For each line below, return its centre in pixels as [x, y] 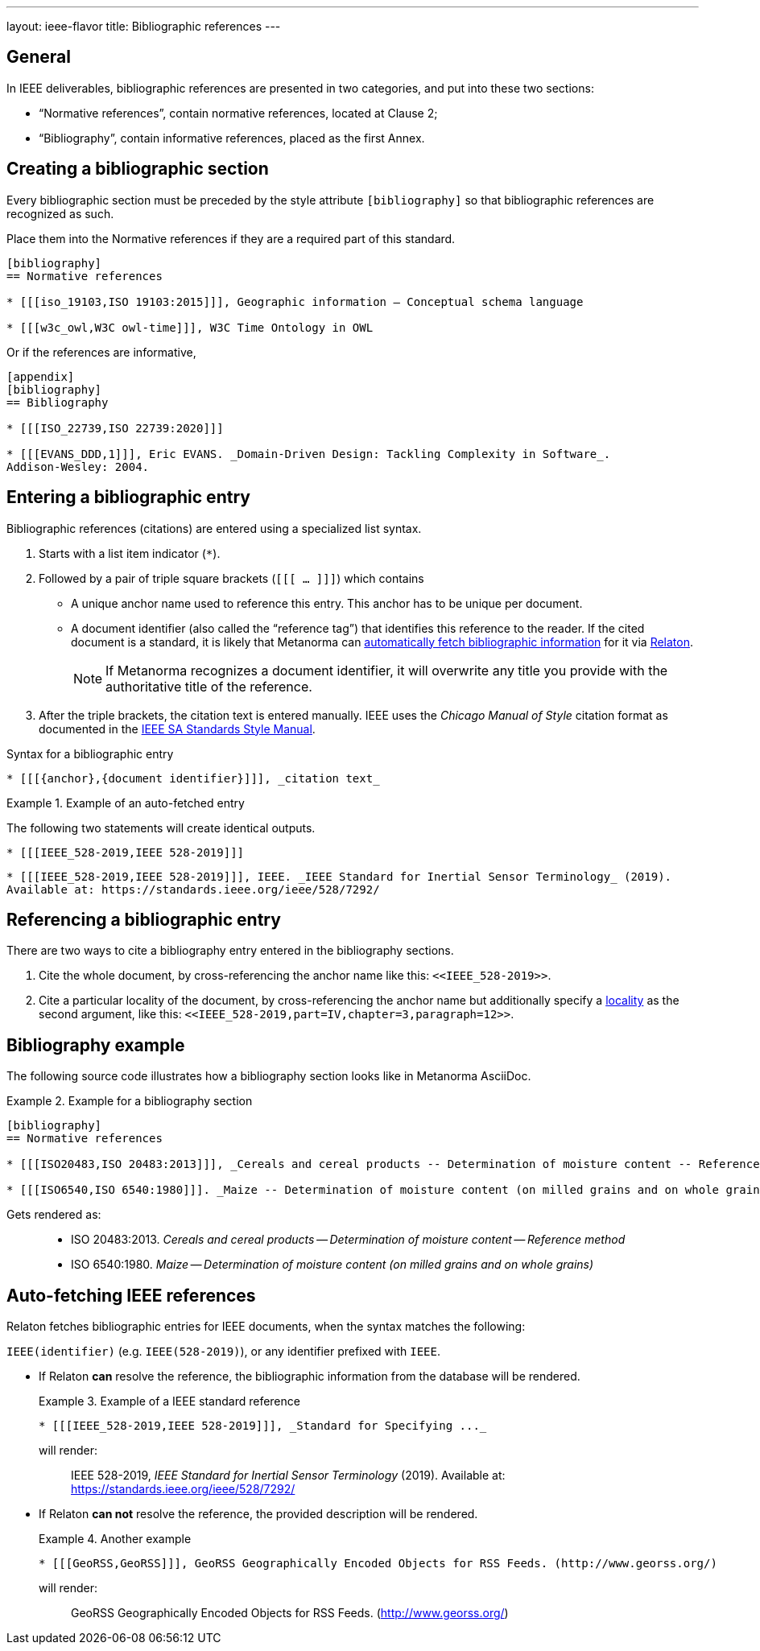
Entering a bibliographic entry [128, 497]
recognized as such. [60, 213]
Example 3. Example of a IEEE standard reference [169, 1401]
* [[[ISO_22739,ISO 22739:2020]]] [115, 428]
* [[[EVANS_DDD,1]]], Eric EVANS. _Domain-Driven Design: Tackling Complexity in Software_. [309, 454]
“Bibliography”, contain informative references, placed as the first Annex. [232, 138]
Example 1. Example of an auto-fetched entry [126, 803]
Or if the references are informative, [101, 352]
